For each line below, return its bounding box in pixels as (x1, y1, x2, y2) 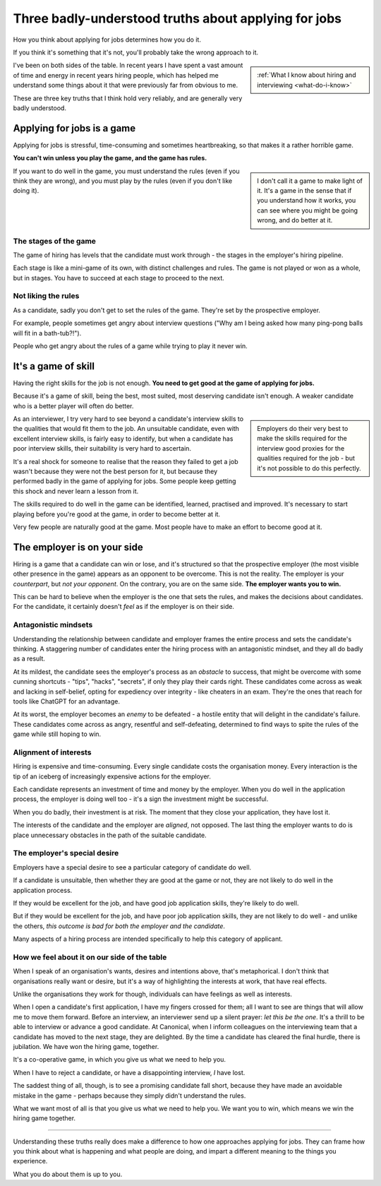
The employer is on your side (13, 541, 144, 553)
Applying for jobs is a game (13, 122, 136, 134)
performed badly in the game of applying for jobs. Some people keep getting (13, 477, 236, 485)
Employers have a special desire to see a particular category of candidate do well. (13, 862, 252, 872)
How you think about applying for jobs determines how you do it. (13, 35, 201, 44)
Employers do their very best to (257, 425, 349, 433)
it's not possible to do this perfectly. (257, 463, 361, 473)
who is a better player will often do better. (13, 401, 134, 410)
